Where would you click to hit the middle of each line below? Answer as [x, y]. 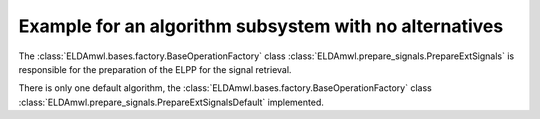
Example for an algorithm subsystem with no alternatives [261, 26]
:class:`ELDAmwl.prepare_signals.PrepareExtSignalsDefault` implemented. [171, 102]
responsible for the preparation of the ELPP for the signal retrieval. [155, 69]
